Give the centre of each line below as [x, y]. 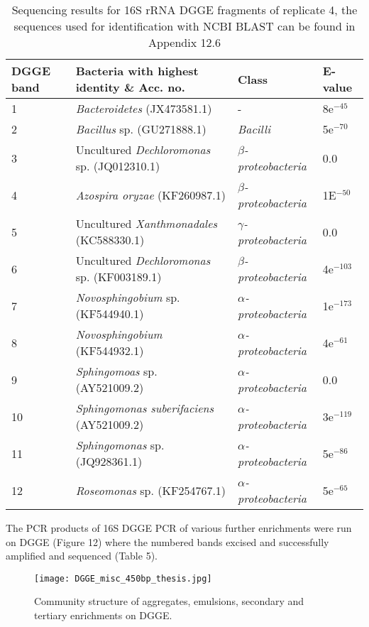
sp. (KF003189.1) [119, 277]
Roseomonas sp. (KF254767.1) [151, 490]
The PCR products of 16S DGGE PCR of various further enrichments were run [179, 528]
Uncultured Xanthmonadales [147, 223]
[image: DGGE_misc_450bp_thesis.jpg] [123, 578]
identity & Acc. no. [130, 87]
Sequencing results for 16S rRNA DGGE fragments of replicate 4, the [184, 10]
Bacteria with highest [137, 71]
